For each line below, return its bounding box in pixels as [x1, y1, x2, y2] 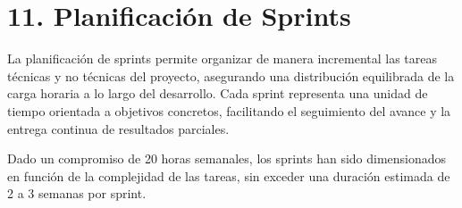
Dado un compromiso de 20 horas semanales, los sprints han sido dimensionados [7, 149, 447, 168]
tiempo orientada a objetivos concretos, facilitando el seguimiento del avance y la [7, 101, 451, 120]
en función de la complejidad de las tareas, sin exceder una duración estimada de [7, 166, 450, 185]
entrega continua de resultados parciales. [7, 119, 230, 137]
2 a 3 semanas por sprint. [7, 184, 147, 203]
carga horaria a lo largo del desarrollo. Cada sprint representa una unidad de [7, 84, 428, 103]
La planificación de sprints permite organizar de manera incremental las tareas [7, 49, 438, 68]
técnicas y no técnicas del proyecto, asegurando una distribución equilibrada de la [7, 66, 455, 85]
